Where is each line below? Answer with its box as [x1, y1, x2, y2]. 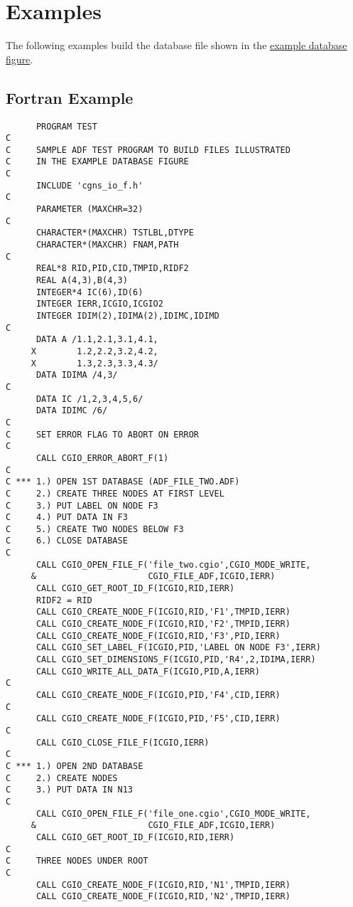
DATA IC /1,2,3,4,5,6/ [36, 393, 143, 404]
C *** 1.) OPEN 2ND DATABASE [6, 760, 143, 771]
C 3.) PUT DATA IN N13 [6, 785, 133, 795]
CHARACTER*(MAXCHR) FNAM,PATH [36, 240, 179, 250]
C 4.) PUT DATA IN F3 [6, 512, 128, 523]
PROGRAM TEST [36, 121, 97, 132]
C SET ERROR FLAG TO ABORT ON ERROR [6, 429, 200, 440]
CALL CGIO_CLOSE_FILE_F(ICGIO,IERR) [36, 737, 210, 748]
